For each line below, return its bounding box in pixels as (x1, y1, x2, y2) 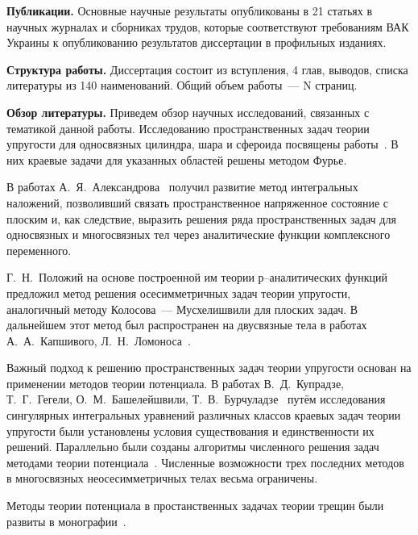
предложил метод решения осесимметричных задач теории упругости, (6, 284, 351, 301)
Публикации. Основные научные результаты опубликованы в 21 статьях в (6, 2, 373, 19)
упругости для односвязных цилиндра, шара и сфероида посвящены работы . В (6, 136, 399, 153)
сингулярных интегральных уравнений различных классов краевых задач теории (6, 407, 401, 424)
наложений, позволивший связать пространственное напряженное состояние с (6, 194, 388, 211)
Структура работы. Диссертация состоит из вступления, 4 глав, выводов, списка (6, 61, 408, 77)
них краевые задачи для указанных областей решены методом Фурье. (6, 151, 347, 168)
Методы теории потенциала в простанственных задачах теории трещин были (6, 497, 384, 514)
